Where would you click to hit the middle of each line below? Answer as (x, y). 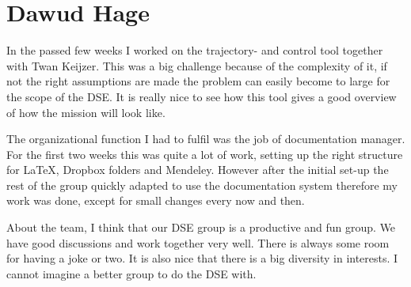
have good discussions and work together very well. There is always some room (198, 242)
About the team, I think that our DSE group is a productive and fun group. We (201, 227)
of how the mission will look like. (86, 112)
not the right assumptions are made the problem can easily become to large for (198, 81)
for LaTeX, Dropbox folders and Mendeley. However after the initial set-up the (198, 170)
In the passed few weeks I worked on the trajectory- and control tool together (195, 50)
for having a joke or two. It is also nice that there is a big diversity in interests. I (202, 258)
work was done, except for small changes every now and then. (156, 200)
